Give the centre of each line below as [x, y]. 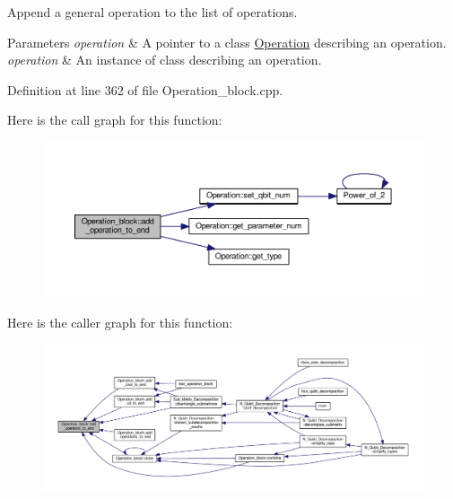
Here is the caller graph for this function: [120, 322]
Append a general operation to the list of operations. [152, 12]
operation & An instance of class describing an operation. [165, 60]
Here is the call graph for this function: [115, 120]
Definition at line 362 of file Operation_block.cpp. [145, 89]
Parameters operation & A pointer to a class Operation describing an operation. [227, 42]
